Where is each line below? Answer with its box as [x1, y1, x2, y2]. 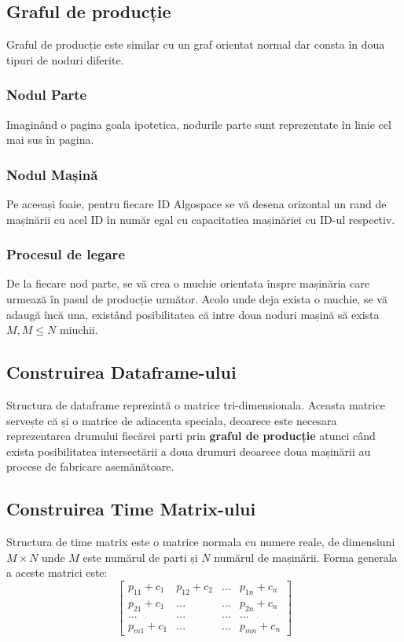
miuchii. [59, 321, 98, 338]
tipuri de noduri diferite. [6, 51, 124, 68]
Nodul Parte [6, 85, 87, 105]
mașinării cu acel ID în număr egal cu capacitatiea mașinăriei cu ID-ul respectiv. [6, 211, 395, 227]
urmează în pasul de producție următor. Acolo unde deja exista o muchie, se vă [6, 291, 387, 307]
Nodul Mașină [6, 164, 98, 184]
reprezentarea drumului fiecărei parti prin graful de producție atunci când [6, 427, 376, 444]
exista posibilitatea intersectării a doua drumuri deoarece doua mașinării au [6, 442, 371, 459]
